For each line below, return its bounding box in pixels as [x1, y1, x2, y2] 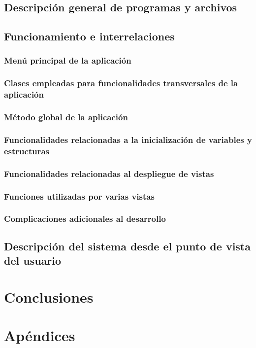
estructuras [4, 144, 50, 157]
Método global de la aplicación [4, 111, 128, 123]
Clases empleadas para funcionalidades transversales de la [4, 77, 238, 89]
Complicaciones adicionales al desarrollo [4, 212, 166, 225]
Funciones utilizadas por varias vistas [4, 190, 155, 202]
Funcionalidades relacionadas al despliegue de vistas [4, 167, 214, 179]
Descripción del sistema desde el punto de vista [4, 238, 251, 253]
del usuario [4, 253, 62, 268]
